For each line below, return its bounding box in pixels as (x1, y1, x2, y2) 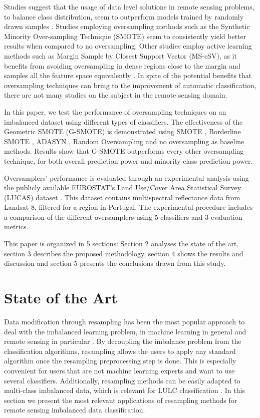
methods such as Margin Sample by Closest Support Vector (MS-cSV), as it (4, 50, 237, 61)
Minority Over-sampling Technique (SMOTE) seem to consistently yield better (4, 31, 246, 41)
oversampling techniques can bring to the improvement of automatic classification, (4, 80, 256, 90)
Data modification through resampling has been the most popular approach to (4, 316, 245, 326)
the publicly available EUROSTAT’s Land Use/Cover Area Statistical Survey (4, 182, 241, 193)
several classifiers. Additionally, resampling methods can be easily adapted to (4, 375, 240, 385)
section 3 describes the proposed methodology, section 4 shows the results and (4, 248, 243, 258)
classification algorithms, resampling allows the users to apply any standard (4, 345, 236, 356)
